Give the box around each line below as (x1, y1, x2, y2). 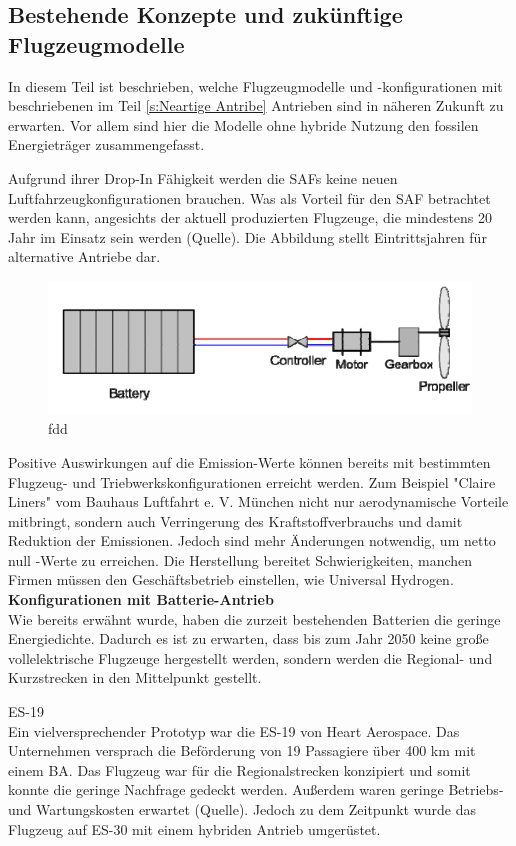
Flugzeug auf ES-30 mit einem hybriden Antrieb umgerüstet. (8, 818, 381, 839)
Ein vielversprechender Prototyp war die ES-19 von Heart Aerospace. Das (8, 720, 460, 741)
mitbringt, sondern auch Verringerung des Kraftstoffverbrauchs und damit (8, 510, 463, 531)
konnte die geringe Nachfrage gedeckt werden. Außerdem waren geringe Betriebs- (8, 779, 504, 800)
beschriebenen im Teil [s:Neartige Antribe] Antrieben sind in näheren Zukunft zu (8, 95, 504, 116)
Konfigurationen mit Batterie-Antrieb (8, 589, 274, 610)
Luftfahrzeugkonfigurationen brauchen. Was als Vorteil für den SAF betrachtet (8, 187, 491, 208)
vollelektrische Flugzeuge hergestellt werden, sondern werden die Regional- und (8, 647, 493, 668)
